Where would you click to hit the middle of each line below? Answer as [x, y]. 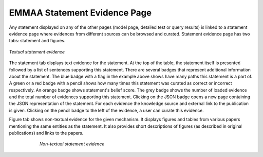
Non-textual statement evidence [72, 144]
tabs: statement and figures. [37, 41]
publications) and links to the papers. [46, 133]
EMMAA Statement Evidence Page [80, 13]
